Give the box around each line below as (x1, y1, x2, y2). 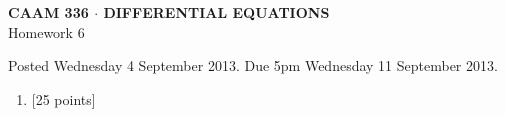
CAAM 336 (8, 2, 89, 22)
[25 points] (31, 88, 96, 109)
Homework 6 (8, 21, 85, 42)
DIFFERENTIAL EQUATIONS (103, 2, 330, 22)
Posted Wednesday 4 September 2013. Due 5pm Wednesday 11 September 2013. (8, 55, 498, 76)
